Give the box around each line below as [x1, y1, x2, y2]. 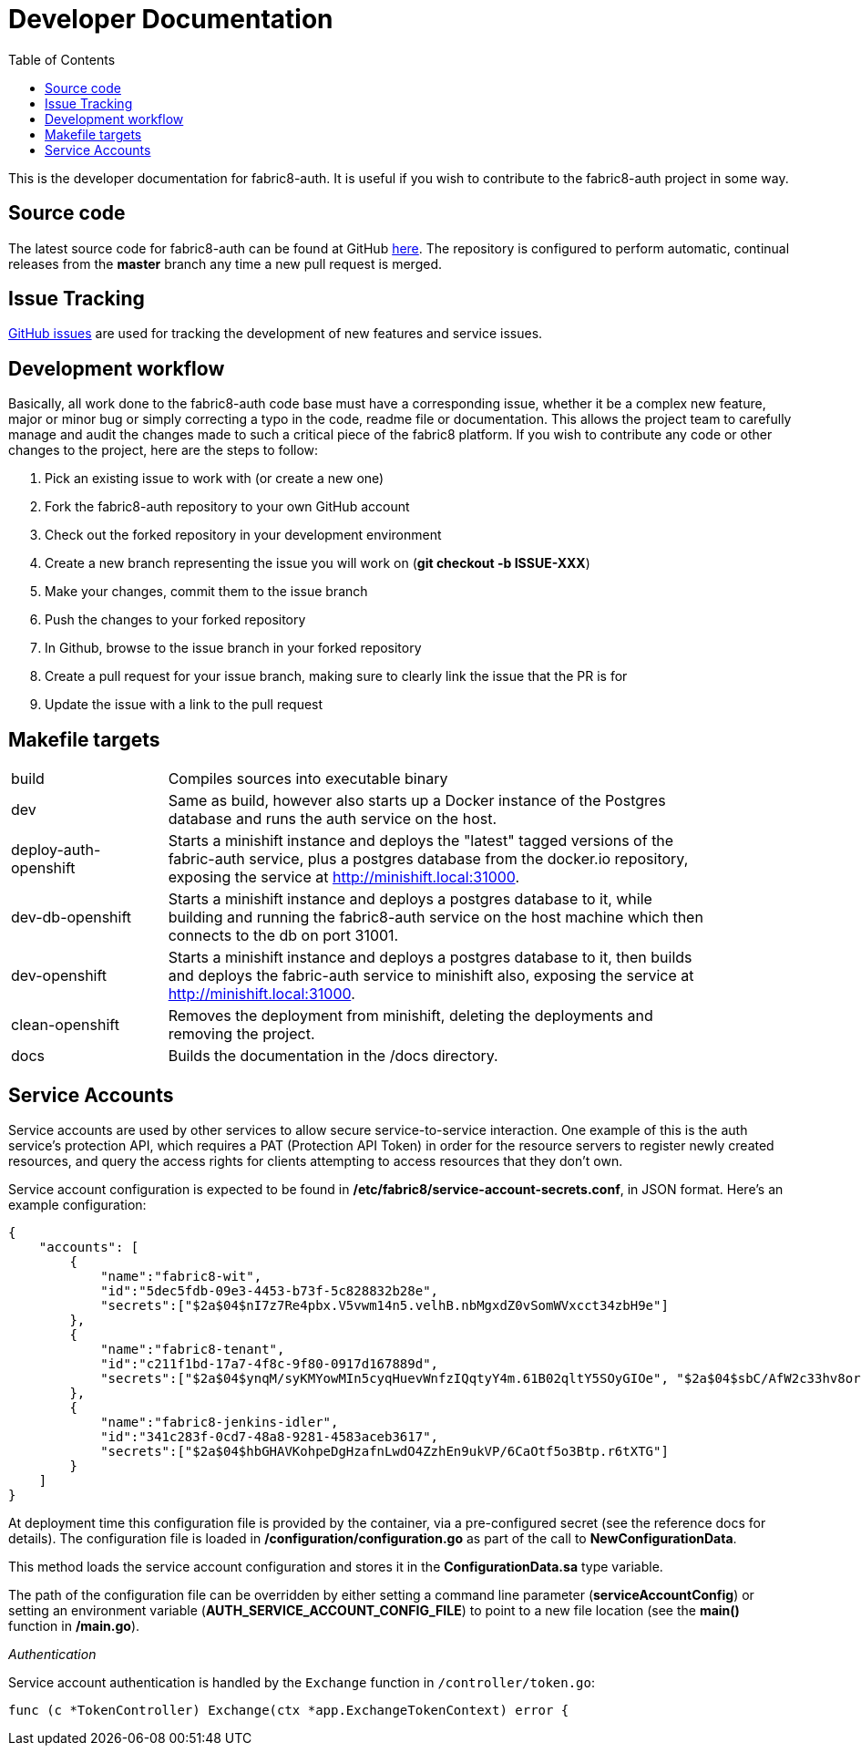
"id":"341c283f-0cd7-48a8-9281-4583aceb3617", [100, 1428, 439, 1444]
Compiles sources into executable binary [168, 769, 448, 789]
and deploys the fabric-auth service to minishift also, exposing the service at [168, 966, 694, 985]
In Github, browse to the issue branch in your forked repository [45, 640, 422, 656]
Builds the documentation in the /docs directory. [168, 1047, 498, 1066]
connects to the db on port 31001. [168, 926, 399, 945]
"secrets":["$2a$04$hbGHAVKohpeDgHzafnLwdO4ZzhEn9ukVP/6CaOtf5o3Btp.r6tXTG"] [100, 1443, 669, 1459]
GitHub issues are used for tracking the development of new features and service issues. [8, 325, 543, 342]
